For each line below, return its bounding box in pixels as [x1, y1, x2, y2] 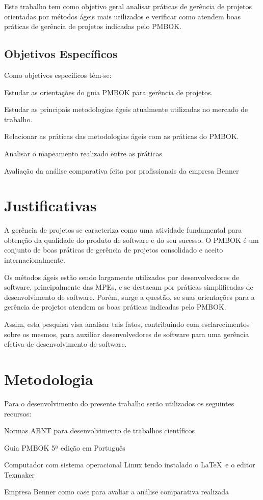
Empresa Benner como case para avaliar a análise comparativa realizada [4, 486, 229, 497]
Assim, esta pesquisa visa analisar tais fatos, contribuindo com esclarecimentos [4, 319, 250, 329]
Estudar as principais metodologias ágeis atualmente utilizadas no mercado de [4, 104, 248, 115]
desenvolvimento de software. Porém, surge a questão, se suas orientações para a [4, 291, 255, 302]
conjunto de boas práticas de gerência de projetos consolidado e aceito [4, 244, 223, 255]
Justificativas [4, 195, 97, 216]
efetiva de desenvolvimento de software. [4, 339, 127, 349]
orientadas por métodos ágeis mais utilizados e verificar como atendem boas [4, 11, 241, 21]
